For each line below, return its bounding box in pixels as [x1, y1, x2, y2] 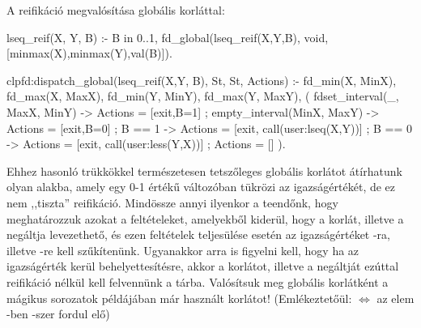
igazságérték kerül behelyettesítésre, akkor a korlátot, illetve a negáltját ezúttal [6, 258, 399, 275]
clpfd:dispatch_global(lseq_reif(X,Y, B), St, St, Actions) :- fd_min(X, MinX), [6, 71, 397, 88]
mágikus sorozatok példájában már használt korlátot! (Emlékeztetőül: [6, 289, 352, 306]
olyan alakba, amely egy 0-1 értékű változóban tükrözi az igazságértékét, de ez [6, 178, 396, 195]
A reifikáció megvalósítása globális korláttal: [6, 2, 225, 18]
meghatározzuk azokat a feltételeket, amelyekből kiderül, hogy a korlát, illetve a [6, 210, 404, 227]
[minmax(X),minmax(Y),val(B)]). [6, 45, 172, 62]
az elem [376, 289, 415, 306]
